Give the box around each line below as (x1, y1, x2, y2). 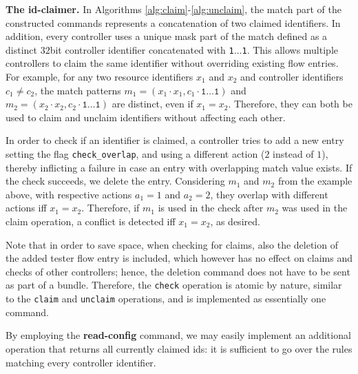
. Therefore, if (81, 200, 140, 215)
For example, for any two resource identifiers (6, 70, 193, 84)
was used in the (282, 200, 348, 215)
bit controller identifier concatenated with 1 (50, 42, 234, 56)
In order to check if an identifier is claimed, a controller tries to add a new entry (6, 133, 344, 147)
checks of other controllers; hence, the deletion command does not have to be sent (6, 264, 350, 278)
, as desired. (210, 214, 260, 229)
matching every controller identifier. (6, 355, 156, 369)
